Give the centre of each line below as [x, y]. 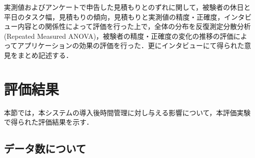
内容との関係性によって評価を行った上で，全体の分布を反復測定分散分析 [134, 26]
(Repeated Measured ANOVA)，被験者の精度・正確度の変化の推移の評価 [119, 36]
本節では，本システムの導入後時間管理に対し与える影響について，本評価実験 [127, 112]
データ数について [45, 148]
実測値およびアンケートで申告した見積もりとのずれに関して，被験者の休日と [127, 7]
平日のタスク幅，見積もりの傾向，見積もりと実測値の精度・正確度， [114, 16]
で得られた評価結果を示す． [49, 122]
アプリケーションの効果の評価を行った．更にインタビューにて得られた [131, 45]
